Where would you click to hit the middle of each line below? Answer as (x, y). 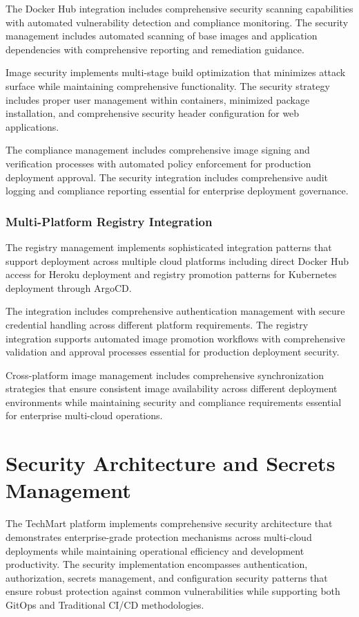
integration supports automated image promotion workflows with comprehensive (175, 338)
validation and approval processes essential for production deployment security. (173, 352)
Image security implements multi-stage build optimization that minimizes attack (176, 72)
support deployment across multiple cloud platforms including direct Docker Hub (177, 260)
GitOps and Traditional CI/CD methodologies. (105, 604)
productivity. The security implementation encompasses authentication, (157, 564)
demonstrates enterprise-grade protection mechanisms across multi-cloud (159, 536)
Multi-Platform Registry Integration (109, 221)
